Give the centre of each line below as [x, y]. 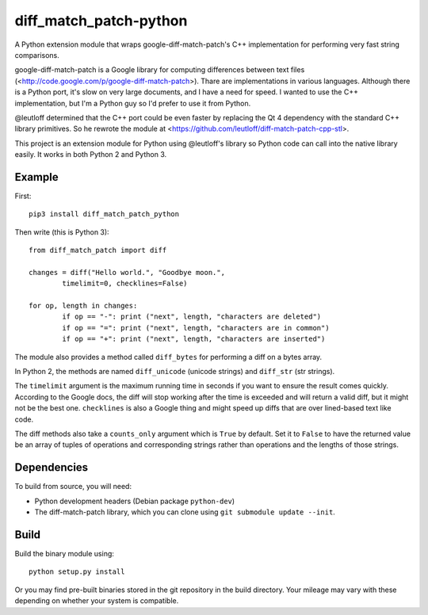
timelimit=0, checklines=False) [125, 284]
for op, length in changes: [83, 306]
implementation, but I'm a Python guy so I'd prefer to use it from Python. [133, 103]
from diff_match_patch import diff [98, 250]
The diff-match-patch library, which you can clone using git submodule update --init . [185, 512]
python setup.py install [77, 572]
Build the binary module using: [65, 553]
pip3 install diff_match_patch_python [104, 214]
